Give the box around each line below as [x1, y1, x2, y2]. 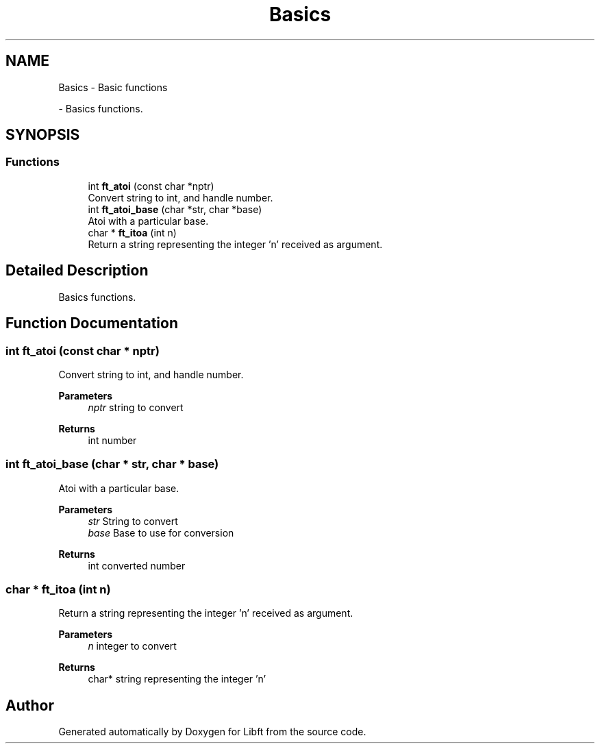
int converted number [88, 559, 186, 572]
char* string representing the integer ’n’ [88, 673, 266, 685]
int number [88, 434, 137, 446]
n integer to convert [88, 640, 177, 652]
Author [5, 696, 54, 714]
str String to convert [88, 515, 178, 527]
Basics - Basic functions [58, 81, 168, 93]
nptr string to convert [88, 401, 184, 413]
